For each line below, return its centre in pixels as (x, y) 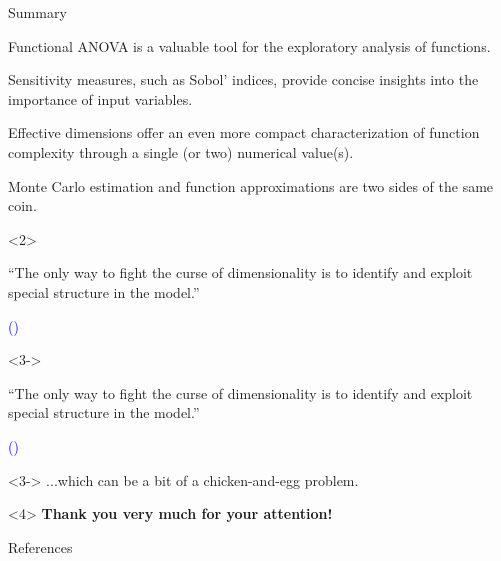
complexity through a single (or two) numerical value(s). (181, 151)
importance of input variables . (100, 98)
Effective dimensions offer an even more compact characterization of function (244, 132)
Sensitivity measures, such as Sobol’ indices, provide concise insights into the (243, 79)
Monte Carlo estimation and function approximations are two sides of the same (251, 185)
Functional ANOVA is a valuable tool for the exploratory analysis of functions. (249, 45)
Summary (37, 12)
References (40, 546)
